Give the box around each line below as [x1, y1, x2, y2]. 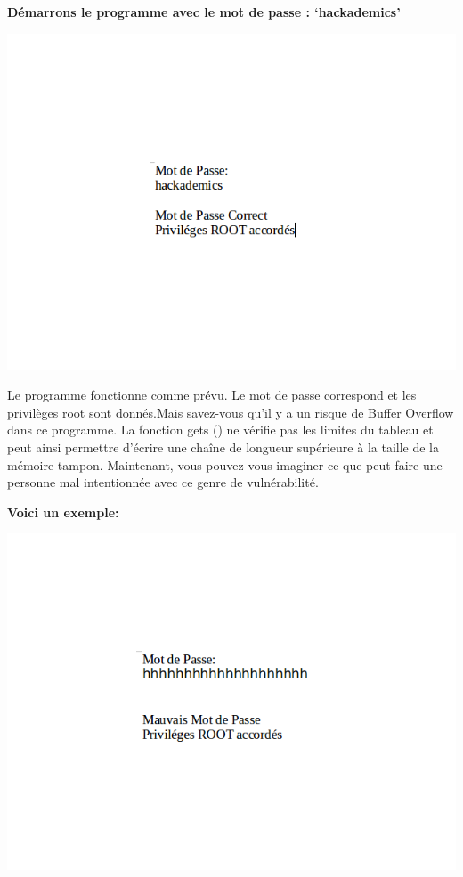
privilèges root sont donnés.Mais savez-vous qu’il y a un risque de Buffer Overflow [7, 402, 454, 421]
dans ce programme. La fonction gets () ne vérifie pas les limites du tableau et [7, 420, 434, 439]
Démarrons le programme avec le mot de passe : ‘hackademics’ [7, 3, 401, 20]
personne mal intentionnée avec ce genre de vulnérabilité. [7, 473, 319, 491]
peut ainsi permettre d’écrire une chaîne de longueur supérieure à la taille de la [7, 437, 439, 456]
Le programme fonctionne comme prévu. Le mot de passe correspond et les [7, 386, 417, 404]
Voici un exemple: [7, 502, 119, 521]
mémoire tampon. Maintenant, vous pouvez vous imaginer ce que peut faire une [7, 455, 443, 474]
